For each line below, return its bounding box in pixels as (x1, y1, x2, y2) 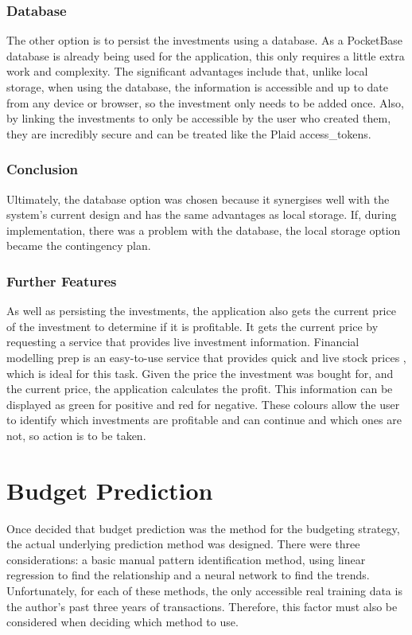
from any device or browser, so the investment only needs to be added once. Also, (6, 94, 404, 111)
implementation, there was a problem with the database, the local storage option (6, 221, 401, 238)
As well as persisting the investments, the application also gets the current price (6, 302, 396, 319)
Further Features (6, 271, 117, 290)
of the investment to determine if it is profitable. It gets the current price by (6, 317, 379, 334)
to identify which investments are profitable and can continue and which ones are (6, 411, 402, 428)
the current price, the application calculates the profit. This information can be (6, 380, 393, 397)
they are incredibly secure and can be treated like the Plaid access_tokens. (6, 125, 371, 142)
